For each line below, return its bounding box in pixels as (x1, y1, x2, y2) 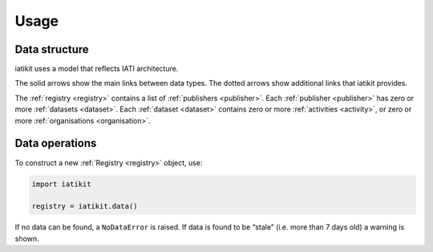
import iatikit (31, 179, 91, 189)
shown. (14, 234, 39, 243)
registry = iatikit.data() (31, 201, 138, 211)
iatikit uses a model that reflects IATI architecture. (14, 64, 179, 74)
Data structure (14, 43, 90, 56)
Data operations (14, 136, 97, 150)
